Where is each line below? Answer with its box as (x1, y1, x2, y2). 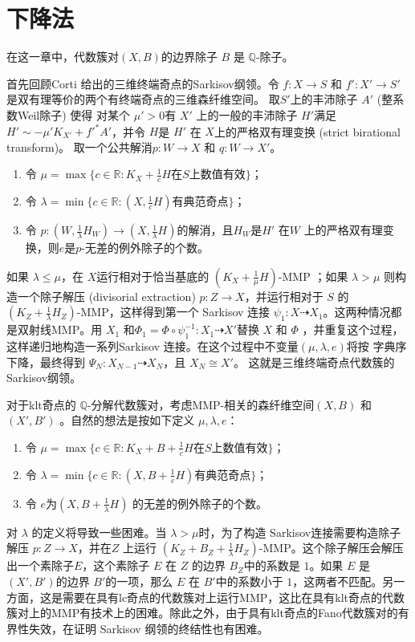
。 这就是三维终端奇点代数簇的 (233, 353, 395, 370)
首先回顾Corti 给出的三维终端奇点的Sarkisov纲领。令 (6, 75, 279, 91)
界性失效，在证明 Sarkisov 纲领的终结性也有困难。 (6, 620, 269, 636)
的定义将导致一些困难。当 (31, 523, 167, 540)
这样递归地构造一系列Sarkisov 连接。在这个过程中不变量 (6, 338, 299, 354)
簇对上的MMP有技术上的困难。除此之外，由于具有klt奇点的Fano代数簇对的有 (6, 604, 409, 621)
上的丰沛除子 (290, 91, 358, 108)
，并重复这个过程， (302, 321, 404, 338)
